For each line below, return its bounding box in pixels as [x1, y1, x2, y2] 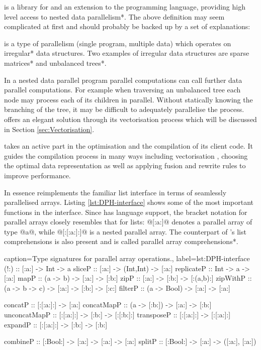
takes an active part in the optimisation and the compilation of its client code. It [4, 141, 253, 151]
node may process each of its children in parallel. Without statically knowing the [4, 94, 253, 104]
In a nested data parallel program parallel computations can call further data [4, 74, 242, 85]
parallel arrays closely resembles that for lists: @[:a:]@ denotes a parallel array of [4, 216, 252, 227]
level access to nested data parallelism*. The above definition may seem [4, 11, 225, 22]
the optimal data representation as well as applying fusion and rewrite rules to [4, 160, 246, 171]
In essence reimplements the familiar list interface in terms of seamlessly [4, 187, 227, 197]
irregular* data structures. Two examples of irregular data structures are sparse [4, 48, 249, 58]
